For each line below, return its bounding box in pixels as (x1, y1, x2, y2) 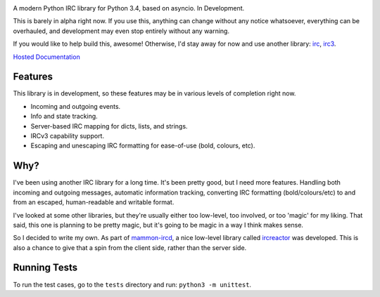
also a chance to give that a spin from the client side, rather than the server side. (13, 243, 247, 252)
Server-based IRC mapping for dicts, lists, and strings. (30, 121, 188, 130)
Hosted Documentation (13, 53, 80, 61)
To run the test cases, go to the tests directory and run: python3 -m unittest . (13, 280, 252, 289)
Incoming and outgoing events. (30, 102, 121, 110)
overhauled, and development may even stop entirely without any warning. (13, 27, 230, 35)
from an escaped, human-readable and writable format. (13, 198, 175, 206)
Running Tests (13, 262, 77, 274)
